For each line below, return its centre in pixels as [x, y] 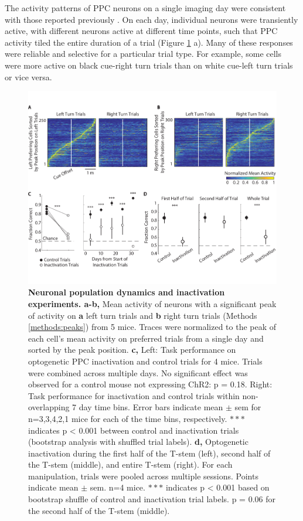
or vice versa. [28, 76]
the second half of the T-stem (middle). [99, 510]
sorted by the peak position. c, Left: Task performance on [132, 350]
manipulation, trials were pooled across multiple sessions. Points [143, 476]
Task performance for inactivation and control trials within [134, 395]
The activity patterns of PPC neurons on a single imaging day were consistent [145, 8]
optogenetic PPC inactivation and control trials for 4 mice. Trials [145, 361]
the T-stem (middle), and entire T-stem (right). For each [130, 464]
